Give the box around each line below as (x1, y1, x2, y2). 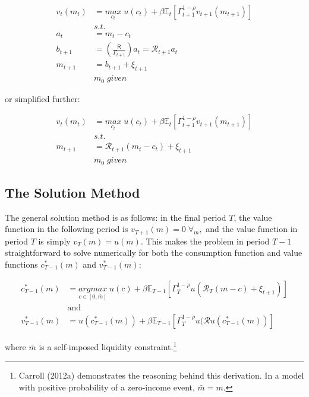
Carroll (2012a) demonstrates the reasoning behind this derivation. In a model (18, 369, 304, 382)
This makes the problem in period (146, 234, 270, 247)
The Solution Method (5, 183, 140, 201)
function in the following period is (5, 223, 128, 235)
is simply (38, 234, 71, 247)
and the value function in (206, 223, 298, 235)
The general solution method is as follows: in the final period (5, 211, 226, 223)
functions (5, 258, 38, 271)
